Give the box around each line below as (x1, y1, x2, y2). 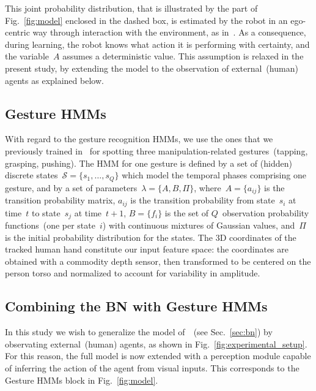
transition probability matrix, (5, 194, 116, 207)
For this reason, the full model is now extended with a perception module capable (5, 349, 311, 362)
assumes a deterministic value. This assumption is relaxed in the (62, 50, 304, 63)
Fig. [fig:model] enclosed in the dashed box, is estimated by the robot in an (5, 13, 288, 26)
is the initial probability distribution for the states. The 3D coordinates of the (5, 230, 296, 243)
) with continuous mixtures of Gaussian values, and (102, 218, 295, 231)
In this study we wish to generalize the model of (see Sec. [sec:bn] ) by (5, 325, 273, 338)
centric (5, 26, 30, 39)
